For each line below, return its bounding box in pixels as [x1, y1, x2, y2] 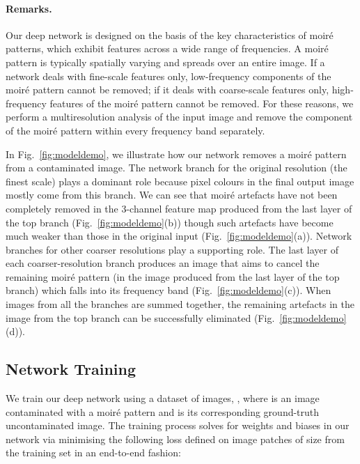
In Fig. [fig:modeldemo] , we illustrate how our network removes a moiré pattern [6, 146, 347, 161]
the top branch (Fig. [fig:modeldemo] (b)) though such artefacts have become [6, 215, 334, 229]
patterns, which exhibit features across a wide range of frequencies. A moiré [6, 41, 329, 56]
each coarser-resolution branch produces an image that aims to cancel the [6, 256, 320, 270]
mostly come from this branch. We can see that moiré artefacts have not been [6, 187, 338, 202]
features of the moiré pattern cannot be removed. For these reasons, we [49, 95, 354, 110]
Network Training [6, 358, 136, 380]
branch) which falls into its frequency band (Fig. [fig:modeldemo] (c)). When [6, 283, 331, 297]
